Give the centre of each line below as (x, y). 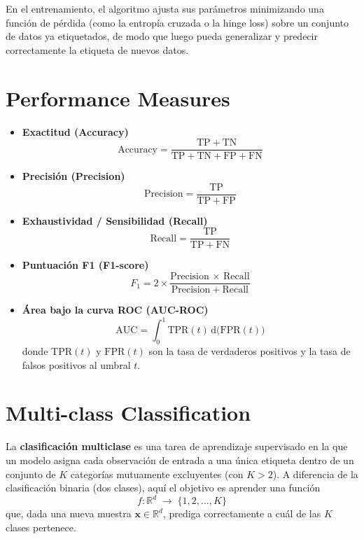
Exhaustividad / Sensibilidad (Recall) (115, 220)
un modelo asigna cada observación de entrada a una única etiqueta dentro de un (180, 460)
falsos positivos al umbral (76, 364)
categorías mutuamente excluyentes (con (157, 474)
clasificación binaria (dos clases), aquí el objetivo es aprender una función (163, 488)
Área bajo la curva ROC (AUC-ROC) (115, 310)
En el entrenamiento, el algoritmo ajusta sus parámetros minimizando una (165, 8)
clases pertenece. (41, 527)
